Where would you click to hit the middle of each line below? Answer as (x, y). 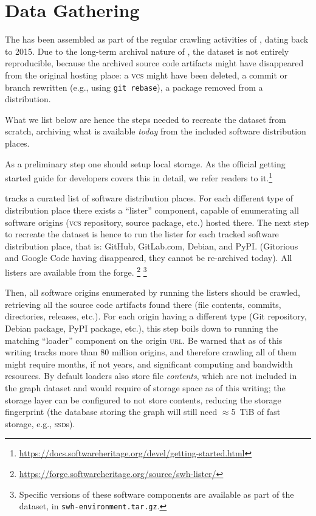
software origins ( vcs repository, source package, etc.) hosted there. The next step (157, 222)
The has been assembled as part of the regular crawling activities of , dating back (157, 39)
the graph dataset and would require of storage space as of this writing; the (145, 387)
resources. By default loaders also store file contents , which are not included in (151, 376)
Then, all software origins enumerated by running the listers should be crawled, (153, 292)
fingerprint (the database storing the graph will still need (111, 412)
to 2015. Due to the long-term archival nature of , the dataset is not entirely (147, 51)
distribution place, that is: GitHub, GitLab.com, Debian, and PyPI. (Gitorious (152, 246)
